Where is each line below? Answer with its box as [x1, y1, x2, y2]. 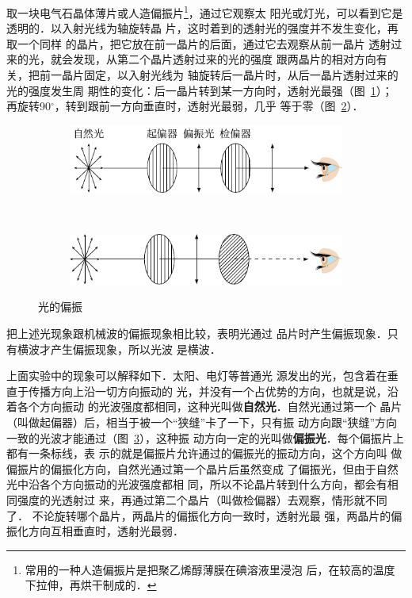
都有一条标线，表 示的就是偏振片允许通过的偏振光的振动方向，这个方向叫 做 [6, 445, 402, 462]
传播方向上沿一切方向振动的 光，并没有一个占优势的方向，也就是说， [28, 382, 387, 399]
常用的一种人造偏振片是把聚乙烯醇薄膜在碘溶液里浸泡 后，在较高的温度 [25, 561, 395, 577]
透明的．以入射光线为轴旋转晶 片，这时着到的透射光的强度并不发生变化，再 [6, 20, 399, 36]
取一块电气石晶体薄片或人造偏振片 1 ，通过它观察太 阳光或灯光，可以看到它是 [6, 2, 403, 21]
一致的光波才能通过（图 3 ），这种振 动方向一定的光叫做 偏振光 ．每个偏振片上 [6, 429, 404, 446]
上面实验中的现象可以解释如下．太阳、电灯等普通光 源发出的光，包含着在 [6, 367, 387, 384]
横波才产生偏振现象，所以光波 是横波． [17, 340, 221, 357]
